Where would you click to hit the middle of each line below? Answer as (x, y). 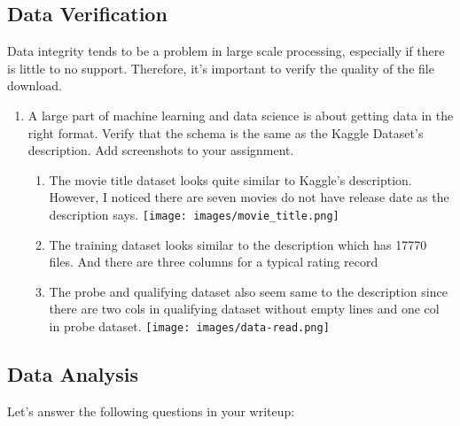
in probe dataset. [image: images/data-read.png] (189, 325)
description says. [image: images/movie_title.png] (194, 214)
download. (35, 85)
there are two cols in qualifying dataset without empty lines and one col (244, 309)
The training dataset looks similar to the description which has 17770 (238, 244)
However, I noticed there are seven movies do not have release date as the (249, 197)
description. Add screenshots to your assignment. (161, 150)
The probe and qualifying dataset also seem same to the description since (248, 291)
